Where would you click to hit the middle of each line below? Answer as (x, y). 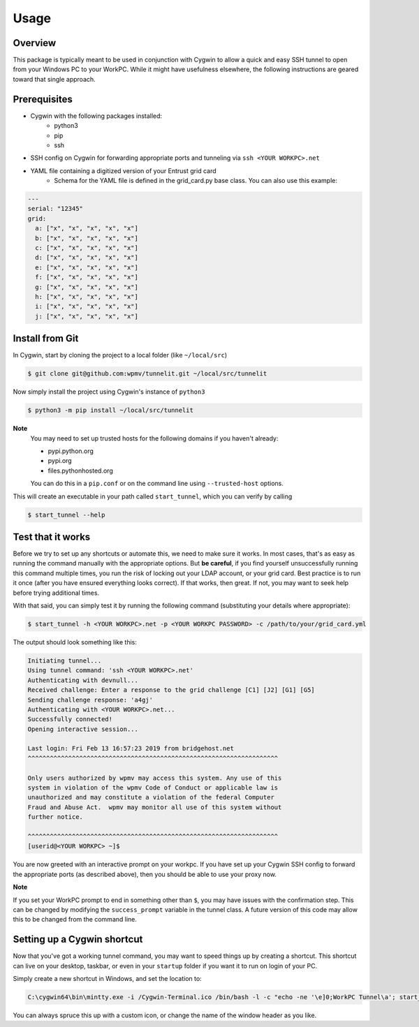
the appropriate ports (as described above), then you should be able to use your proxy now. (145, 874)
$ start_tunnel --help (66, 515)
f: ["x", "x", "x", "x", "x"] (87, 277)
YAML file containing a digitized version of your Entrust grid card (123, 170)
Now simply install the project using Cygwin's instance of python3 (109, 392)
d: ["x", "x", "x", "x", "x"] (87, 258)
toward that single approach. (54, 79)
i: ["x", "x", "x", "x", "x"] (87, 306)
